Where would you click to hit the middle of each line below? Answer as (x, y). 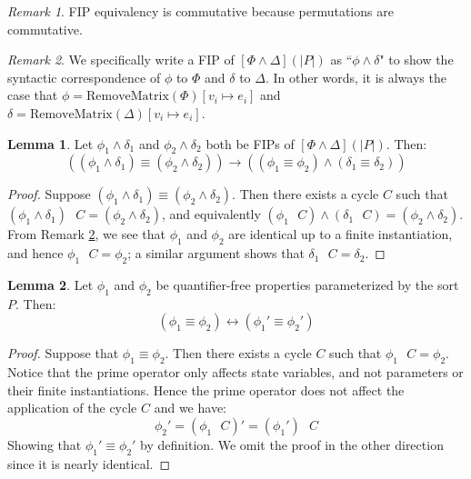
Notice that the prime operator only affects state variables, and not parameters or (235, 372)
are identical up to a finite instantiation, (341, 234)
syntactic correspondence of (84, 77)
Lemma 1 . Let (50, 143)
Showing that (45, 444)
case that (33, 95)
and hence (35, 253)
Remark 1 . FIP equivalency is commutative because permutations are (200, 11)
